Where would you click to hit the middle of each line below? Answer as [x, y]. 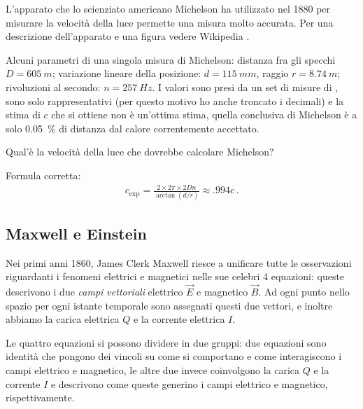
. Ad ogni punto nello [304, 291]
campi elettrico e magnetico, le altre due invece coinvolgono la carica [153, 369]
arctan [165, 196]
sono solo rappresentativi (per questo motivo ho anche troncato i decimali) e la [175, 100]
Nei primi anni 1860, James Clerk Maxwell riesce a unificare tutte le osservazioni [179, 262]
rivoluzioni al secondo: [53, 86]
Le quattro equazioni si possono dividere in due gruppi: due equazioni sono [166, 342]
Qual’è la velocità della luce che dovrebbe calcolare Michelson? [140, 152]
